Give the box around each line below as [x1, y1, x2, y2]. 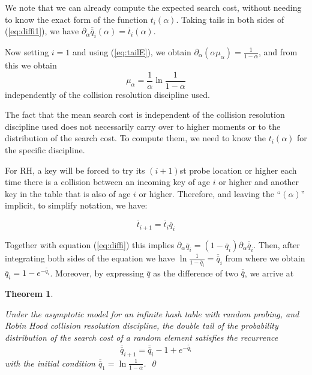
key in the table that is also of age [5, 187, 131, 200]
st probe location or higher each [179, 163, 297, 176]
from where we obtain [225, 252, 305, 264]
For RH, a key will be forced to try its [5, 163, 145, 176]
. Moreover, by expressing [50, 266, 144, 279]
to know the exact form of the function [5, 13, 148, 25]
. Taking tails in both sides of [176, 13, 284, 25]
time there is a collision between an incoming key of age [5, 175, 210, 188]
